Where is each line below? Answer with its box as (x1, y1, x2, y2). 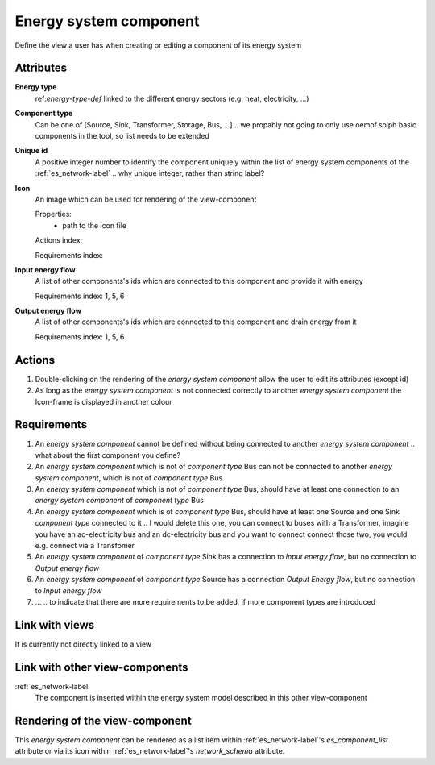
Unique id (14, 146, 48, 156)
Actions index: (35, 235, 83, 245)
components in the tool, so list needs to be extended (35, 131, 209, 141)
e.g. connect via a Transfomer (35, 540, 135, 550)
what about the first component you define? (35, 450, 181, 459)
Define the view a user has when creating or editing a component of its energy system (14, 40, 302, 50)
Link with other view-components (14, 660, 188, 674)
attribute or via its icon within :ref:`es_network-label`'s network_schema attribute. (14, 746, 285, 756)
